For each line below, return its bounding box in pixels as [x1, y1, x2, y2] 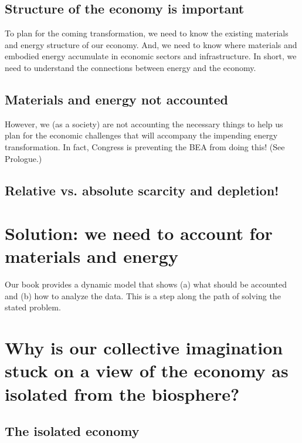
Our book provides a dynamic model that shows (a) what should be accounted [5, 278, 287, 290]
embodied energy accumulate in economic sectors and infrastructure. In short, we [5, 50, 297, 62]
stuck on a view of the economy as [5, 359, 289, 383]
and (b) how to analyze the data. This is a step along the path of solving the [5, 289, 281, 302]
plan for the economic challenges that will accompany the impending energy [5, 129, 278, 141]
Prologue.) [5, 152, 42, 164]
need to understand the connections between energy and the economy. [5, 61, 256, 73]
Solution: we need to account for [5, 221, 273, 245]
